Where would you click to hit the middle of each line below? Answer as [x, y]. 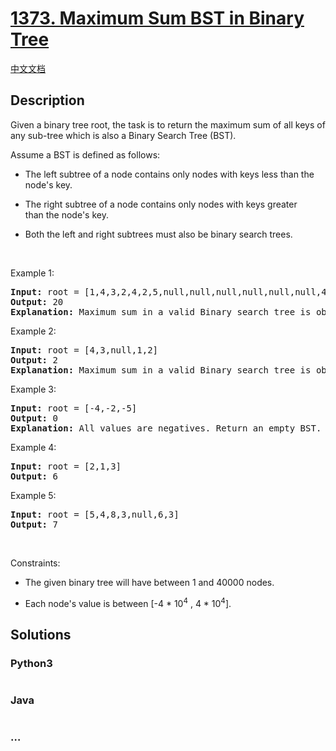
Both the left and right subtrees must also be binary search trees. [158, 234]
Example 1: [32, 273]
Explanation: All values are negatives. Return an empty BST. [166, 428]
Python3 [31, 663]
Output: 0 [34, 418]
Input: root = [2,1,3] [66, 466]
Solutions [41, 634]
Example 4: [33, 447]
